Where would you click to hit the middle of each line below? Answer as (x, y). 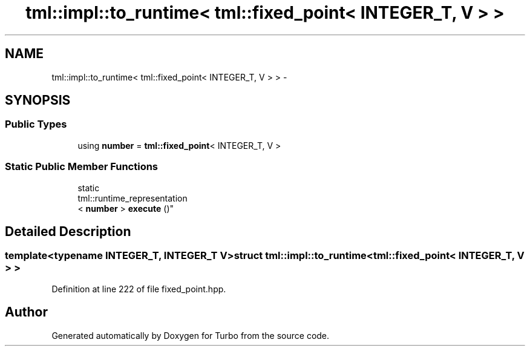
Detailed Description (68, 231)
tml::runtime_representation (132, 198)
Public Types (36, 124)
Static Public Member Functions (82, 167)
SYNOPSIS (38, 100)
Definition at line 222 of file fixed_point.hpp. (139, 289)
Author (26, 312)
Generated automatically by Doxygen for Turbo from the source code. (191, 335)
